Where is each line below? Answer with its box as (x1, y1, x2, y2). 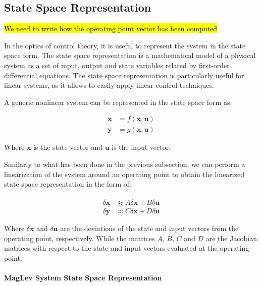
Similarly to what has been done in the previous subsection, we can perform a (4, 159, 245, 169)
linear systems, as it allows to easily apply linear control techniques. (4, 80, 214, 90)
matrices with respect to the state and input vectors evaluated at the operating (4, 243, 249, 253)
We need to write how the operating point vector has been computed (4, 23, 218, 34)
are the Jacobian (205, 233, 257, 243)
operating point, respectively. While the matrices (4, 233, 155, 243)
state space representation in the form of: (4, 179, 131, 189)
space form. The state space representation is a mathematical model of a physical (4, 50, 256, 61)
